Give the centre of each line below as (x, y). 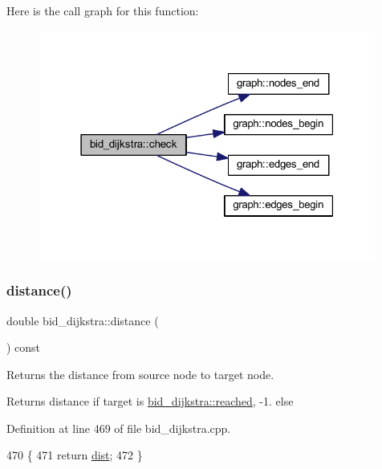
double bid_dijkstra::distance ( (83, 320)
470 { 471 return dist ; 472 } (75, 455)
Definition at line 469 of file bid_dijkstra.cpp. (119, 428)
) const (24, 347)
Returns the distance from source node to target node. (140, 374)
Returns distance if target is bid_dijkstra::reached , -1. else (150, 401)
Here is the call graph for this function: (103, 10)
